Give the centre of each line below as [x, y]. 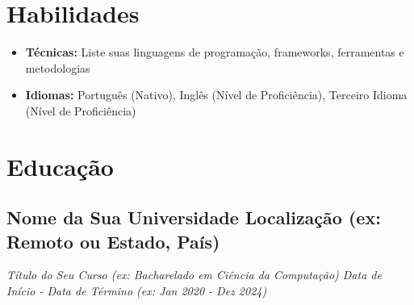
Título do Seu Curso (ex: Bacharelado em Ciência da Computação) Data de [194, 275]
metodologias [58, 67]
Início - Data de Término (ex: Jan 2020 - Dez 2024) [137, 291]
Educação [60, 166]
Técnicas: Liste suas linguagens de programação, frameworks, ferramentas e [215, 52]
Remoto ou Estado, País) [113, 241]
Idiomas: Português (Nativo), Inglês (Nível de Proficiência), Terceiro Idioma [216, 95]
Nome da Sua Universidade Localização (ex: [194, 217]
